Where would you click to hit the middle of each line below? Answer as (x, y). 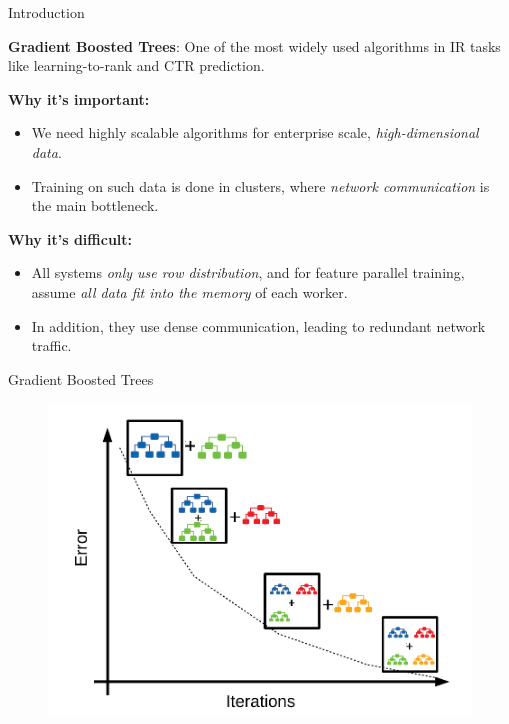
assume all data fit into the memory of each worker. (189, 291)
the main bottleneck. (95, 205)
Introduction (46, 12)
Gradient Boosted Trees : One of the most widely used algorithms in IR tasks (254, 45)
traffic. (51, 345)
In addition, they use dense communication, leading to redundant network (258, 325)
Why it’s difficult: (70, 238)
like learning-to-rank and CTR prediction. (136, 65)
